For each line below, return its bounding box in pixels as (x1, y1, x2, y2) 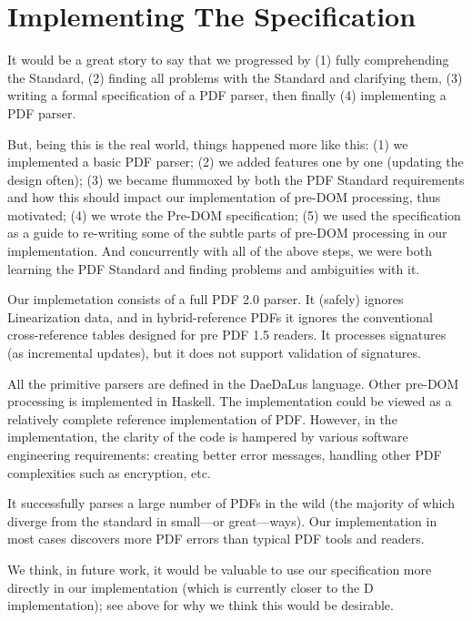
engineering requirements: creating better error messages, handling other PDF (7, 445, 442, 463)
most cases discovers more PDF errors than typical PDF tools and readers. (7, 529, 425, 548)
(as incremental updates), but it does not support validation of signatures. (7, 343, 421, 362)
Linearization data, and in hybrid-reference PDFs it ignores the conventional (7, 307, 433, 326)
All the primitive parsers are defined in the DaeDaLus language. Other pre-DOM (7, 373, 459, 392)
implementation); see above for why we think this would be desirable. (7, 596, 394, 615)
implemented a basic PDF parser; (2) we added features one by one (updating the (7, 152, 464, 171)
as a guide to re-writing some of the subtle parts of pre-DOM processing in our (7, 223, 447, 242)
